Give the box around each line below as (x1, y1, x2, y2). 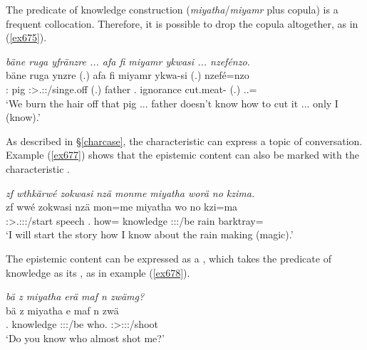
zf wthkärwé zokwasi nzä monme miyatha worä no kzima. (6, 185, 255, 200)
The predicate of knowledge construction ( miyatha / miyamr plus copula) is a (6, 2, 338, 16)
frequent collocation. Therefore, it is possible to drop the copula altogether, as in (6, 16, 358, 31)
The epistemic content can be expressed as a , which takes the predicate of (6, 250, 331, 265)
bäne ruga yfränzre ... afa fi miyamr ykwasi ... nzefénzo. (6, 53, 250, 68)
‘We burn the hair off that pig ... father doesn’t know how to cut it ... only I (6, 95, 338, 110)
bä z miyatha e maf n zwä (6, 302, 119, 317)
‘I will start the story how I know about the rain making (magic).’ (6, 227, 294, 242)
